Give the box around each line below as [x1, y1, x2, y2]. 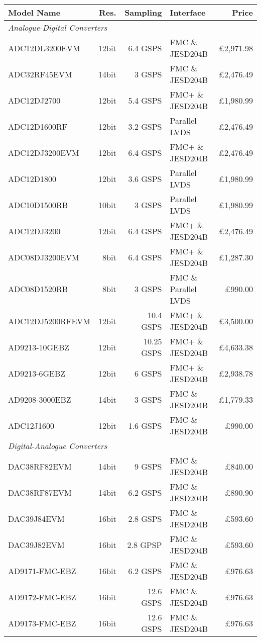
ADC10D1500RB [8, 199, 68, 211]
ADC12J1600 [8, 419, 55, 431]
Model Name [8, 7, 61, 18]
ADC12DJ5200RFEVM [8, 315, 91, 327]
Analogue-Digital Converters [8, 22, 107, 33]
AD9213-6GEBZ [8, 367, 66, 379]
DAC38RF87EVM [8, 486, 72, 498]
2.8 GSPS [128, 512, 162, 524]
